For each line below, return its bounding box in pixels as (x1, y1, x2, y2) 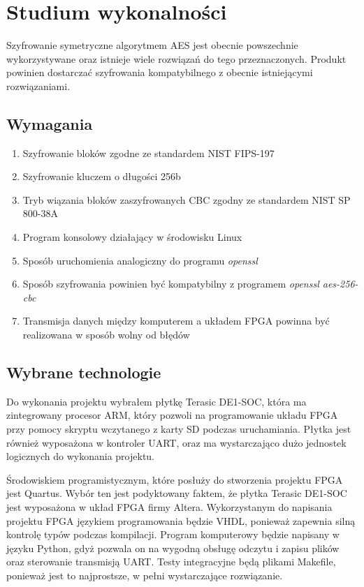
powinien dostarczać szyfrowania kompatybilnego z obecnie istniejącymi (6, 65, 313, 80)
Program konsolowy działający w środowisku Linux (22, 230, 242, 244)
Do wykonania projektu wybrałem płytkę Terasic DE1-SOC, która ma (6, 394, 307, 408)
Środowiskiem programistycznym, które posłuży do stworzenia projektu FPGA (6, 472, 343, 486)
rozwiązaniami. (6, 78, 71, 93)
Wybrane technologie (6, 362, 161, 383)
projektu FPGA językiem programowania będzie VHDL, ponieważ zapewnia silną (6, 513, 356, 528)
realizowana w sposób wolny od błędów (22, 327, 190, 342)
